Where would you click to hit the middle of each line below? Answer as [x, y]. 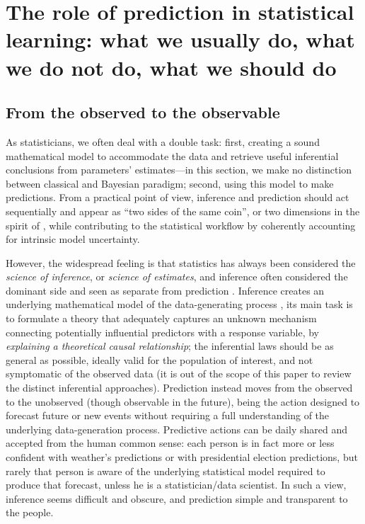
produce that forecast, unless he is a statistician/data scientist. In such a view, [176, 485]
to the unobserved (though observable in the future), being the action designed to [183, 401]
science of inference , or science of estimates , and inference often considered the [177, 277]
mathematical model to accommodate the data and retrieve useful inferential [172, 155]
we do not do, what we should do [171, 67]
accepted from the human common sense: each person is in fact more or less [170, 443]
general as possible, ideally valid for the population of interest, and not [160, 359]
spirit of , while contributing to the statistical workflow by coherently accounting [181, 225]
